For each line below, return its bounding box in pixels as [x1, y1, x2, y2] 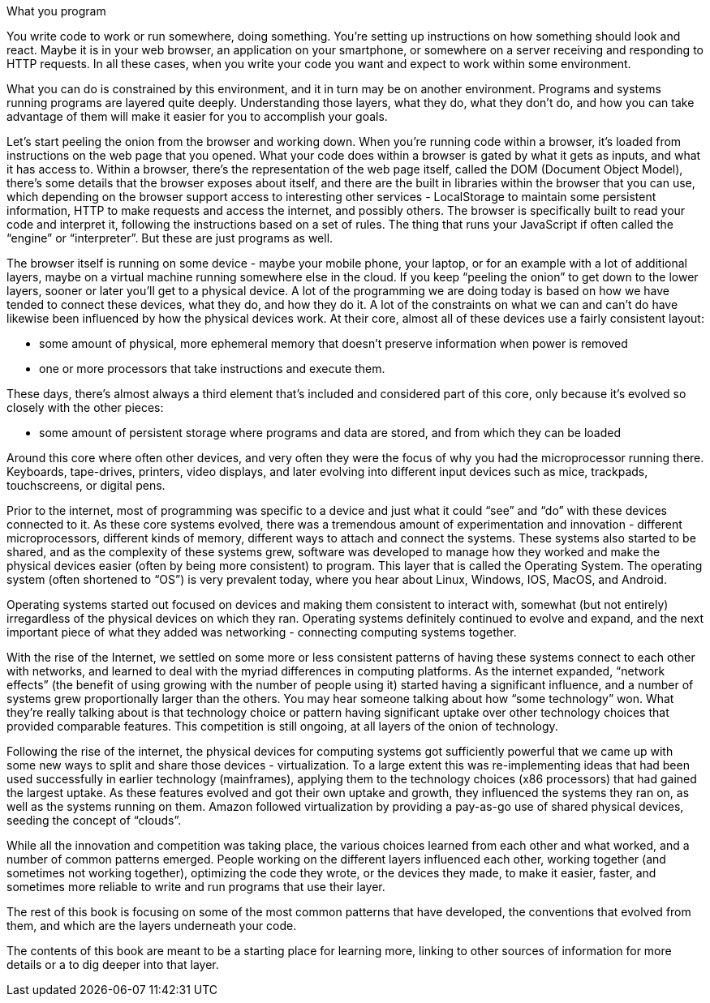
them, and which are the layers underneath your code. [6, 919, 297, 932]
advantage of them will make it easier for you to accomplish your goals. [6, 109, 388, 123]
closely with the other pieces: [6, 401, 164, 414]
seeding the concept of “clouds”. [6, 813, 182, 827]
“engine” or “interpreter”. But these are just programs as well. [6, 231, 333, 245]
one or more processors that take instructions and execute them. [39, 362, 385, 375]
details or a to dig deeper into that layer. [6, 958, 219, 971]
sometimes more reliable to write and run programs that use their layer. [6, 880, 385, 894]
